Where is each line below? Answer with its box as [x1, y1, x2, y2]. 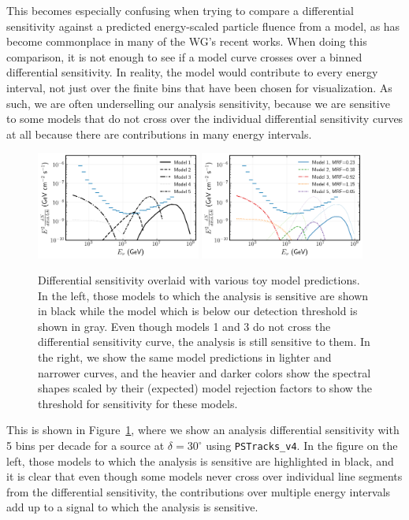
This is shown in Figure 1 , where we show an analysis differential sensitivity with [6, 422, 400, 438]
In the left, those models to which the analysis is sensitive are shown [38, 287, 369, 303]
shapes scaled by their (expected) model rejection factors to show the [38, 380, 372, 396]
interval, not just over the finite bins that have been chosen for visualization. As [6, 79, 392, 95]
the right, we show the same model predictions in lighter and [38, 349, 332, 366]
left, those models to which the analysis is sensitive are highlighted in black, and [6, 452, 394, 469]
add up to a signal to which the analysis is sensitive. [6, 499, 258, 515]
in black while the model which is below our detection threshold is [38, 303, 358, 319]
